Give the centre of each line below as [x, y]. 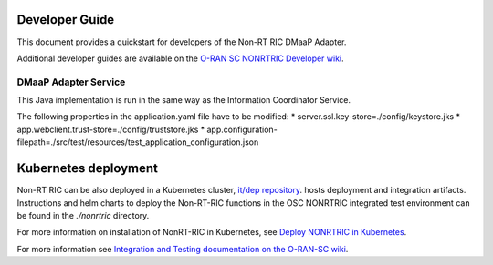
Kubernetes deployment [88, 168]
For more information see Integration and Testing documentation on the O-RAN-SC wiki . [183, 249]
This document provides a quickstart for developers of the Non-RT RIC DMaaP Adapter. [182, 42]
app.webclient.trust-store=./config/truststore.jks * [111, 129]
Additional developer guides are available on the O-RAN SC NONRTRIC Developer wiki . [180, 58]
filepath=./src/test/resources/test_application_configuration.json [138, 142]
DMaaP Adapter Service [71, 82]
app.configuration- [242, 129]
